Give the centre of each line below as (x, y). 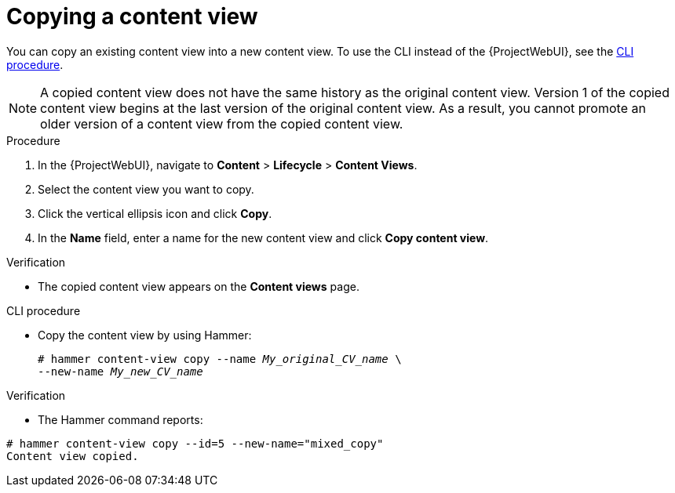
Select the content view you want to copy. (146, 189)
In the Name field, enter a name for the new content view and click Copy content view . (263, 237)
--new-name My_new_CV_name (120, 371)
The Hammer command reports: (120, 419)
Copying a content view (132, 16)
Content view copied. (73, 456)
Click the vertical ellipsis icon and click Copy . (155, 213)
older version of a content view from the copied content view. (222, 123)
